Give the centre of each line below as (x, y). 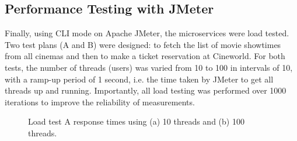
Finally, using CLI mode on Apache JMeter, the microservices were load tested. (147, 33)
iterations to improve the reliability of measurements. (100, 102)
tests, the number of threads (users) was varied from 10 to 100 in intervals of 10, (149, 67)
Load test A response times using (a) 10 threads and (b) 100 (136, 121)
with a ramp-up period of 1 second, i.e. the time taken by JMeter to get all (139, 79)
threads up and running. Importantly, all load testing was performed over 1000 (146, 90)
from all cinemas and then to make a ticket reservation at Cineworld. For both (145, 56)
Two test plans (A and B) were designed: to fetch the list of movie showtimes (143, 44)
